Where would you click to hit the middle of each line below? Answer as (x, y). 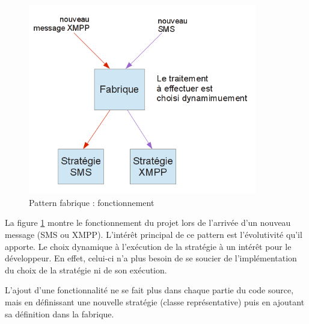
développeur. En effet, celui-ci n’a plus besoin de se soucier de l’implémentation (151, 258)
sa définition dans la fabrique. (60, 313)
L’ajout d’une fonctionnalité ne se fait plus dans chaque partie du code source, (149, 290)
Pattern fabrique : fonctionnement (92, 202)
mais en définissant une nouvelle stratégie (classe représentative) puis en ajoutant (155, 302)
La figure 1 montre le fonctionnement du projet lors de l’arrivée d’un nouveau (148, 223)
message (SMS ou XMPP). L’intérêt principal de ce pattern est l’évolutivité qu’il (154, 235)
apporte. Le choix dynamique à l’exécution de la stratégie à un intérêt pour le (148, 246)
